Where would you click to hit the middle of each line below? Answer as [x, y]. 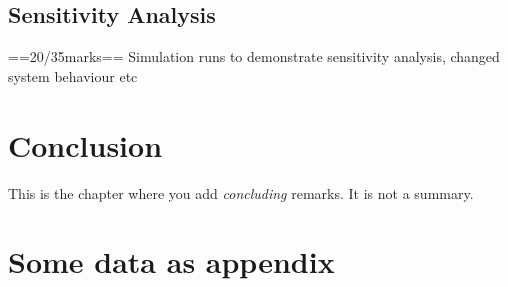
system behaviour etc [73, 75]
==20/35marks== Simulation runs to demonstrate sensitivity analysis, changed [254, 56]
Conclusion [85, 144]
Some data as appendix [171, 261]
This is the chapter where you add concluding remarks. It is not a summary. [241, 192]
